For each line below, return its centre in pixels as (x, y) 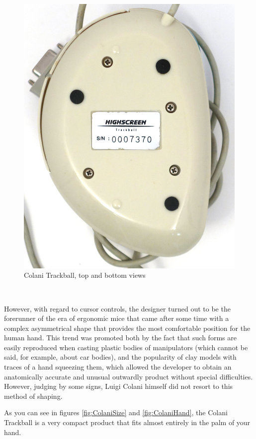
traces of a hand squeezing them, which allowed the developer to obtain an (118, 367)
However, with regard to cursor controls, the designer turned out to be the (117, 308)
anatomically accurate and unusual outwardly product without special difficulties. (128, 376)
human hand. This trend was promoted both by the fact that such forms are (120, 338)
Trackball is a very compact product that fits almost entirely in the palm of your (127, 422)
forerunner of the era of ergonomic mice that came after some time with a (117, 318)
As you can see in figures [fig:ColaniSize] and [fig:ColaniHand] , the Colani (116, 412)
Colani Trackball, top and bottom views (85, 275)
